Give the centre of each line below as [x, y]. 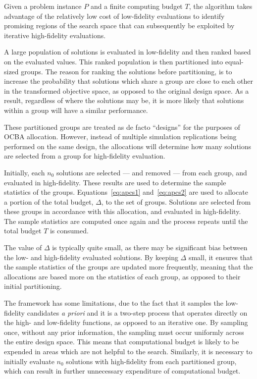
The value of [23, 247]
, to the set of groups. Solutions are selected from [176, 201]
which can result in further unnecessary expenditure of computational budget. [122, 371]
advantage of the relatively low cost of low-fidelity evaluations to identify [114, 16]
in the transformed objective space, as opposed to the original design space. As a [127, 90]
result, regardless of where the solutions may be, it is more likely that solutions [124, 100]
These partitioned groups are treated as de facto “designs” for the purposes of [122, 127]
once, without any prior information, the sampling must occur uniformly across [124, 332]
